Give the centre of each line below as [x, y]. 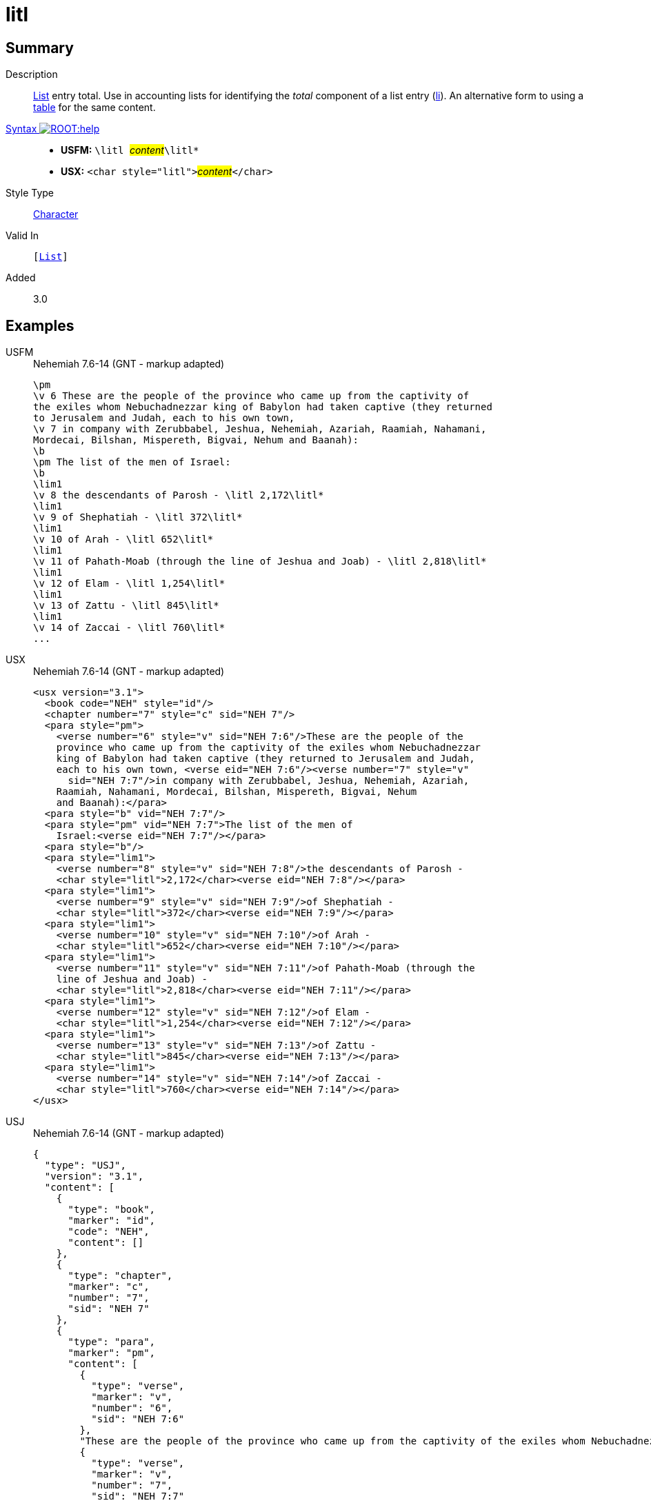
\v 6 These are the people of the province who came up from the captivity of [251, 396]
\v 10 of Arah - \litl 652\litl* [123, 539]
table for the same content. [94, 108]
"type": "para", [112, 1342]
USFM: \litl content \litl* [130, 150]
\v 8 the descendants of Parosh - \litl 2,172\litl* [179, 495]
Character [56, 214]
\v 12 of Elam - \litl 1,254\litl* [129, 584]
